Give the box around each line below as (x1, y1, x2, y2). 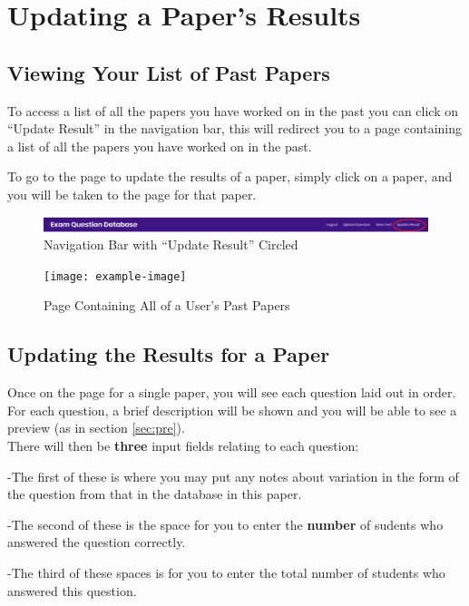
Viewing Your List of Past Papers (7, 58, 330, 86)
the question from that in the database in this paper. (7, 484, 302, 503)
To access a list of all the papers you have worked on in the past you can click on (7, 101, 459, 120)
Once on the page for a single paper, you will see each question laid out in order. (7, 383, 456, 402)
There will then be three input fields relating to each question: (7, 435, 359, 454)
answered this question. (7, 581, 137, 600)
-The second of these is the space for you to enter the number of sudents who (7, 514, 444, 533)
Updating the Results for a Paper (7, 340, 330, 368)
